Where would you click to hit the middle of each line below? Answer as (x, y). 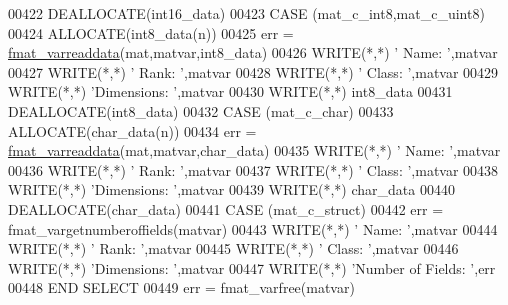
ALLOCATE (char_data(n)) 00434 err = (132, 130)
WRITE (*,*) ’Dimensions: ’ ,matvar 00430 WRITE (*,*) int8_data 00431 (230, 91)
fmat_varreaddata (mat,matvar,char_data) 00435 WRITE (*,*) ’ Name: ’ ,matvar (254, 150)
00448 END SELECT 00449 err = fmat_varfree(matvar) (181, 287)
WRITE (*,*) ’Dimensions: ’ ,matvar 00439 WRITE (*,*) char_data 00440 (231, 189)
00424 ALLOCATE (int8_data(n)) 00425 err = (151, 32)
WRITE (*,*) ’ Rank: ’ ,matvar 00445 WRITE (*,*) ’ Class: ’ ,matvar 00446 (233, 248)
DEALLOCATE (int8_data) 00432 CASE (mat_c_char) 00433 (201, 110)
